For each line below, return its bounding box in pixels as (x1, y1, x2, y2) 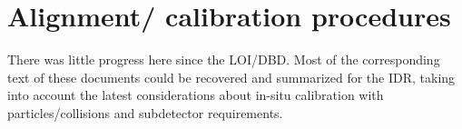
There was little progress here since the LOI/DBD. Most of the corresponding (7, 50, 440, 69)
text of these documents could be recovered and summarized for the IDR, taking (7, 67, 456, 86)
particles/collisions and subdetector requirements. (7, 103, 283, 122)
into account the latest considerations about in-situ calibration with (7, 85, 384, 104)
